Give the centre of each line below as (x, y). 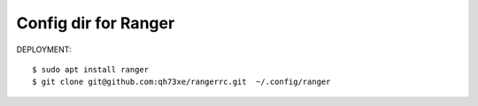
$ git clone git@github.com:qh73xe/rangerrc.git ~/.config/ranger (181, 82)
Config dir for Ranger (96, 23)
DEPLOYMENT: (44, 49)
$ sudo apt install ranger (91, 69)
